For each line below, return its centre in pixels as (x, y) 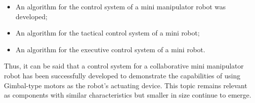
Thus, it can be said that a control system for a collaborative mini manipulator (124, 66)
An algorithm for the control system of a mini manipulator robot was (121, 6)
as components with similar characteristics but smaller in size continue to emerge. (128, 95)
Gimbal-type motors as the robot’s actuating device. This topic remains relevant (126, 85)
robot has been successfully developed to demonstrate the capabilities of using (122, 75)
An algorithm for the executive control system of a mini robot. (110, 49)
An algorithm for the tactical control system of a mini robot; (107, 33)
